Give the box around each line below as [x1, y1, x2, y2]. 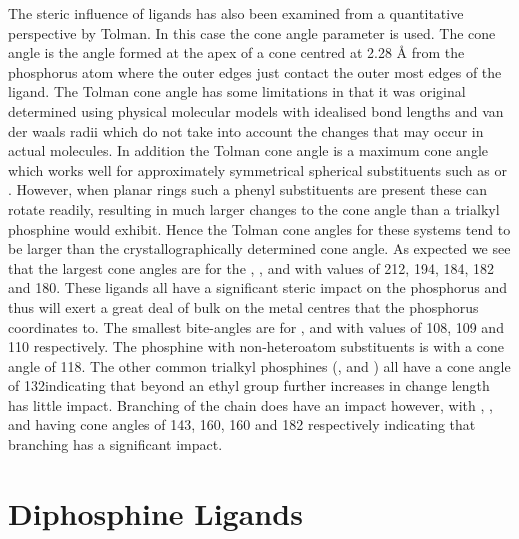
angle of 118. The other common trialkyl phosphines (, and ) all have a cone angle [8, 355, 511, 376]
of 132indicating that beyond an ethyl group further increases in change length [8, 375, 490, 396]
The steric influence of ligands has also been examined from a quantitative [8, 3, 464, 23]
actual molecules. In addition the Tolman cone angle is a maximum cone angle [8, 140, 489, 161]
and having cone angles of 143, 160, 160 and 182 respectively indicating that [8, 414, 476, 435]
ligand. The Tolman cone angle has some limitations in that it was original [8, 81, 466, 102]
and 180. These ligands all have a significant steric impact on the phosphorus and [8, 277, 508, 298]
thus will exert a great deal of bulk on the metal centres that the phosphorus [8, 296, 479, 317]
